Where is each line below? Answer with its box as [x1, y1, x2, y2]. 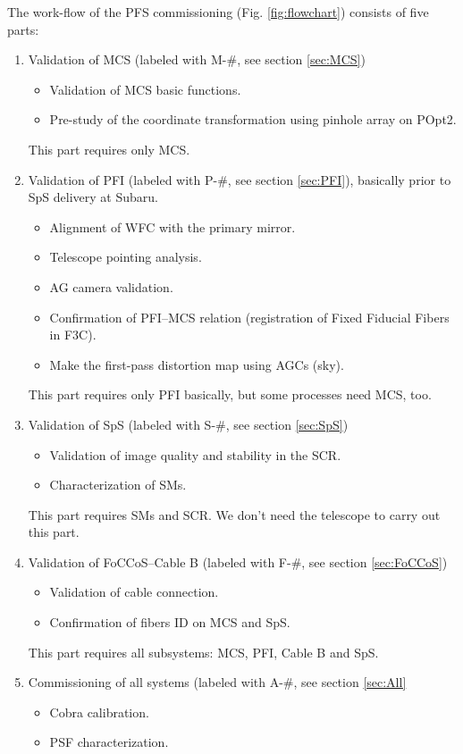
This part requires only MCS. [28, 139, 190, 158]
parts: [7, 20, 39, 38]
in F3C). [49, 325, 97, 344]
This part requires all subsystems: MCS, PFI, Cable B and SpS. [28, 642, 379, 661]
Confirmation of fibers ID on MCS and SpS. [49, 613, 290, 632]
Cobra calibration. [49, 702, 149, 721]
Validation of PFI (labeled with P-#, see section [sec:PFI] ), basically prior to [28, 170, 451, 188]
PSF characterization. [49, 733, 169, 751]
